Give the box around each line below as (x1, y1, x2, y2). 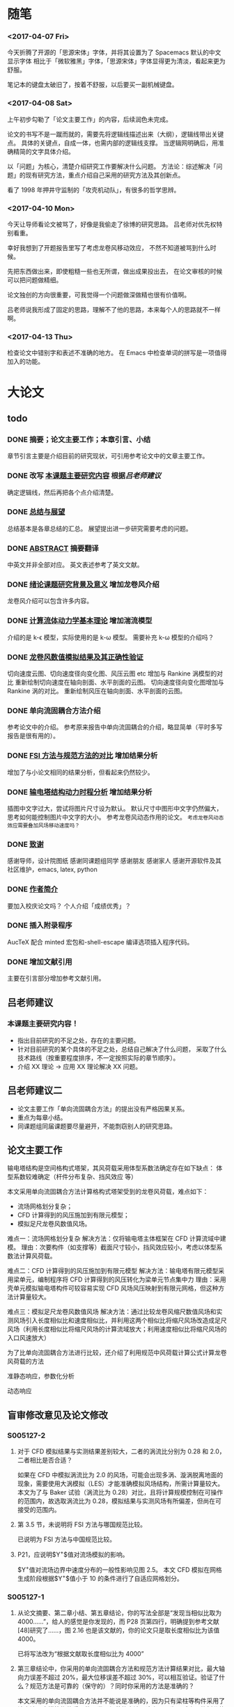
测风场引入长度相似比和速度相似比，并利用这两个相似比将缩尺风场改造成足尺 (7, 1316, 227, 1325)
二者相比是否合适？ (17, 1456, 73, 1465)
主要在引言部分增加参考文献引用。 (7, 974, 105, 983)
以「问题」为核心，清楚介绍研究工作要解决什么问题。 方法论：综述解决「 (7, 162, 217, 171)
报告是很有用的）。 (7, 732, 59, 740)
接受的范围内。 (17, 1506, 61, 1514)
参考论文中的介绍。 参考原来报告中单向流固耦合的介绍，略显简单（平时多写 (7, 723, 223, 731)
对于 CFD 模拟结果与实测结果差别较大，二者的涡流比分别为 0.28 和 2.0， (17, 1447, 226, 1456)
